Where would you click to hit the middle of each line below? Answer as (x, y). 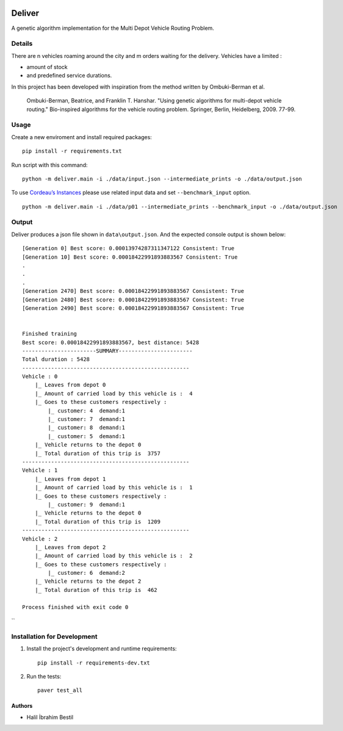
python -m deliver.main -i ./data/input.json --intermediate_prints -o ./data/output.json (162, 179)
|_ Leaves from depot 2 (70, 547)
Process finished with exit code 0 (75, 607)
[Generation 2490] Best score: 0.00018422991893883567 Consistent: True (133, 308)
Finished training (50, 334)
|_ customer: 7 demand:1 (86, 419)
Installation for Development (54, 636)
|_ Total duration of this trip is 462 (96, 590)
